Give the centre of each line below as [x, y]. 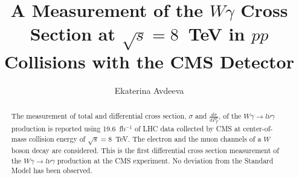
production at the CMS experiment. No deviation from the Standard [165, 160]
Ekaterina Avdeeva [149, 90]
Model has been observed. [52, 170]
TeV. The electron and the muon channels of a [188, 138]
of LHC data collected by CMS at [188, 129]
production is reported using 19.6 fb [68, 129]
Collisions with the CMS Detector [149, 61]
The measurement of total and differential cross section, [99, 116]
